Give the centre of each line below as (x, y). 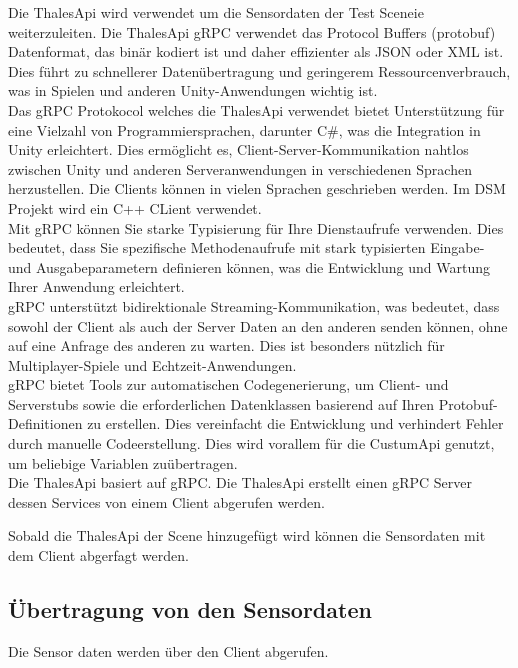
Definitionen (45, 423)
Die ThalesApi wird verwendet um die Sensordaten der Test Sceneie (216, 12)
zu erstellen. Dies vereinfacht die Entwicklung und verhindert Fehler (295, 423)
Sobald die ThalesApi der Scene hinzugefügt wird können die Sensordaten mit (247, 535)
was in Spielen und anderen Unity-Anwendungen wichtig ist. (193, 90)
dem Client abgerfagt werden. (98, 555)
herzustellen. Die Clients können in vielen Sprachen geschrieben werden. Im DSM (257, 188)
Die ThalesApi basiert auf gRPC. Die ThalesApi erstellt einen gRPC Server (240, 482)
